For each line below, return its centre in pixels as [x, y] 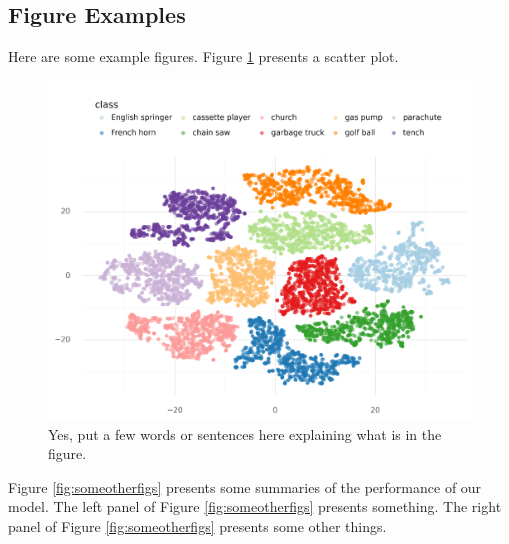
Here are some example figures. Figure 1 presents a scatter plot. [203, 56]
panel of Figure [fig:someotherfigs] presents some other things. [197, 525]
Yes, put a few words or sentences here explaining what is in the [245, 433]
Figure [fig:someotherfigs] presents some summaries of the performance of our [245, 486]
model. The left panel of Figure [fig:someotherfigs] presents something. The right [255, 506]
